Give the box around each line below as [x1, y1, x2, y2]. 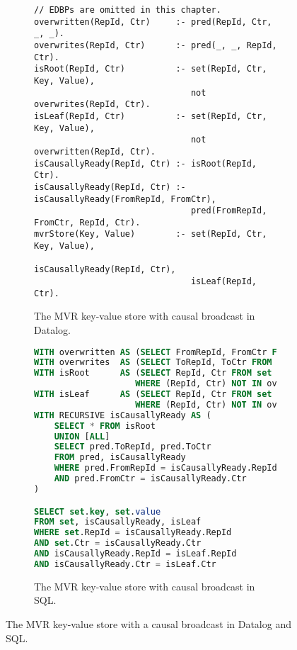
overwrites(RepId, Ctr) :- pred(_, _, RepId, [34, 40, 277, 50]
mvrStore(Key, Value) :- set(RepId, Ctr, [34, 229, 267, 240]
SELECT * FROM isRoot [54, 420, 156, 431]
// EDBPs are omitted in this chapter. [34, 5, 221, 15]
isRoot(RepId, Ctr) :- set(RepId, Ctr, [34, 64, 267, 74]
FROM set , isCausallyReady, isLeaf [34, 517, 202, 527]
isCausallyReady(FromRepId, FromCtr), [34, 194, 216, 204]
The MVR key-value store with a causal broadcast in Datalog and [6, 616, 291, 631]
